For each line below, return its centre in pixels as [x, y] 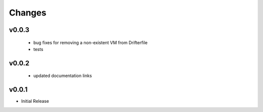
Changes [28, 13]
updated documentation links [63, 76]
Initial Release [35, 101]
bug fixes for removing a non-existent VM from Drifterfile [91, 42]
